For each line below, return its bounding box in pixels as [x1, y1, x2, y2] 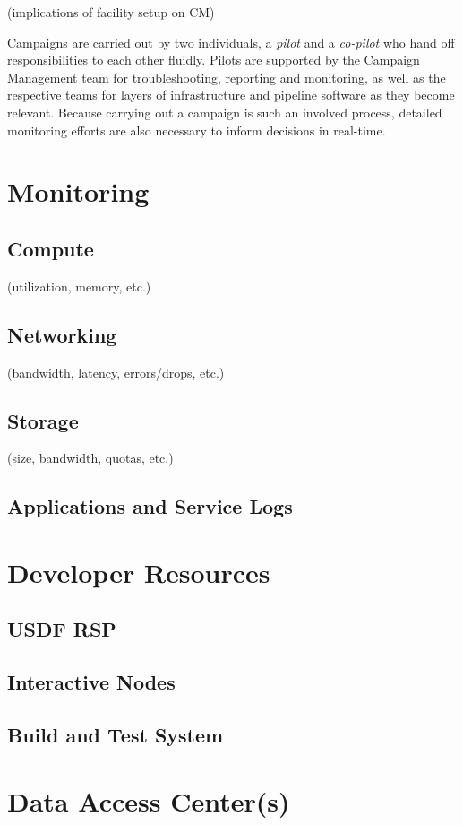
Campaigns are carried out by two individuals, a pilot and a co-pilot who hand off [7, 32, 455, 51]
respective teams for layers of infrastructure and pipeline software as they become [7, 85, 455, 104]
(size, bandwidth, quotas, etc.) [7, 448, 174, 467]
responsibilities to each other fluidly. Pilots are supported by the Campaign [7, 50, 420, 69]
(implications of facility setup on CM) [7, 3, 215, 21]
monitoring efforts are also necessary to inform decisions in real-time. [7, 120, 386, 139]
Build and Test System [7, 721, 224, 749]
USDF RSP [7, 615, 116, 643]
